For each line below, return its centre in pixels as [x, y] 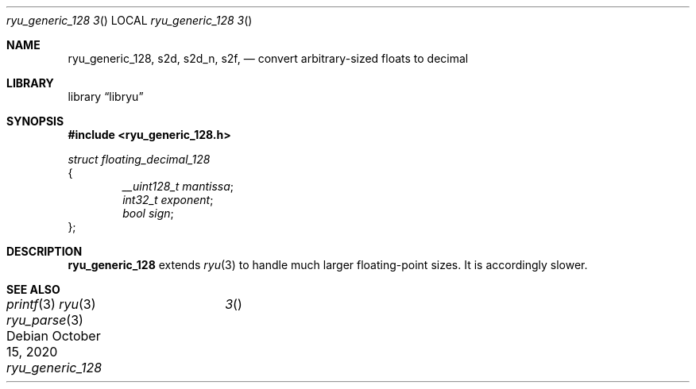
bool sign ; [148, 213]
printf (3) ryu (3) [51, 304]
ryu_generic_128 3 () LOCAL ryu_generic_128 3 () [130, 20]
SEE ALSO [33, 289]
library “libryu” [106, 96]
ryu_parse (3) [45, 320]
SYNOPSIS [35, 121]
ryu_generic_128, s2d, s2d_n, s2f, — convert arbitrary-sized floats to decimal [268, 58]
